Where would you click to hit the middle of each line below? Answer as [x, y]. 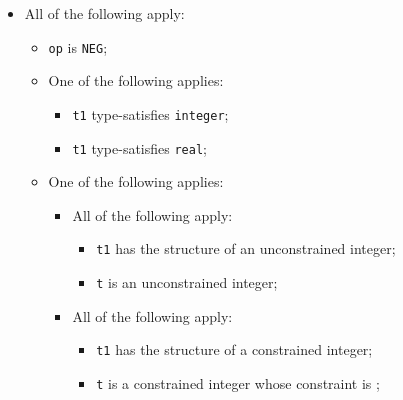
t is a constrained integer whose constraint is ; [238, 382]
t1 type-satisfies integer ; [150, 113]
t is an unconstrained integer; [187, 282]
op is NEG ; [78, 46]
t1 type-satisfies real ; [139, 147]
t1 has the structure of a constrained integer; [234, 349]
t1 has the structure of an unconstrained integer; [246, 248]
